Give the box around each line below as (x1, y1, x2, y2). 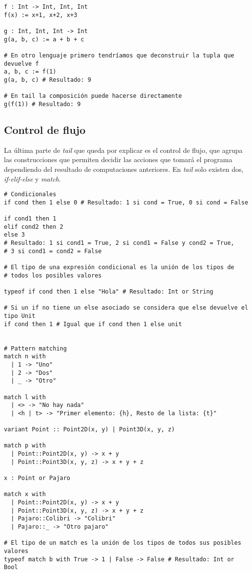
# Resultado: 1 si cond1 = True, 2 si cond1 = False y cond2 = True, (4, 240, 234, 247)
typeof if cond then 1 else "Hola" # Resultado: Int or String (4, 288, 213, 295)
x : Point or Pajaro (4, 475, 71, 482)
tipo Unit (4, 312, 36, 319)
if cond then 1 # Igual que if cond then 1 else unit (4, 320, 182, 328)
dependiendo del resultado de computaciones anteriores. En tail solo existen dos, (4, 164, 244, 174)
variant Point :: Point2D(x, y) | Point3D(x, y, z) (4, 426, 175, 433)
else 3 (4, 231, 25, 239)
